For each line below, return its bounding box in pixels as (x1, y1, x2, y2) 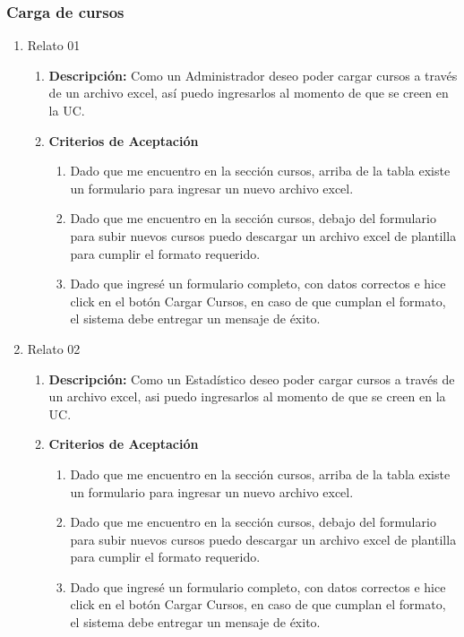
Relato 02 (27, 339, 81, 357)
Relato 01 (27, 36, 81, 55)
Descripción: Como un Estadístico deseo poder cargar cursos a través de (48, 369, 455, 388)
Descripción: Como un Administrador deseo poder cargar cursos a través (48, 65, 458, 84)
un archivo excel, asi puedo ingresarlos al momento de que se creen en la (48, 387, 446, 406)
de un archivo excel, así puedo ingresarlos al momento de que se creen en (48, 83, 449, 102)
